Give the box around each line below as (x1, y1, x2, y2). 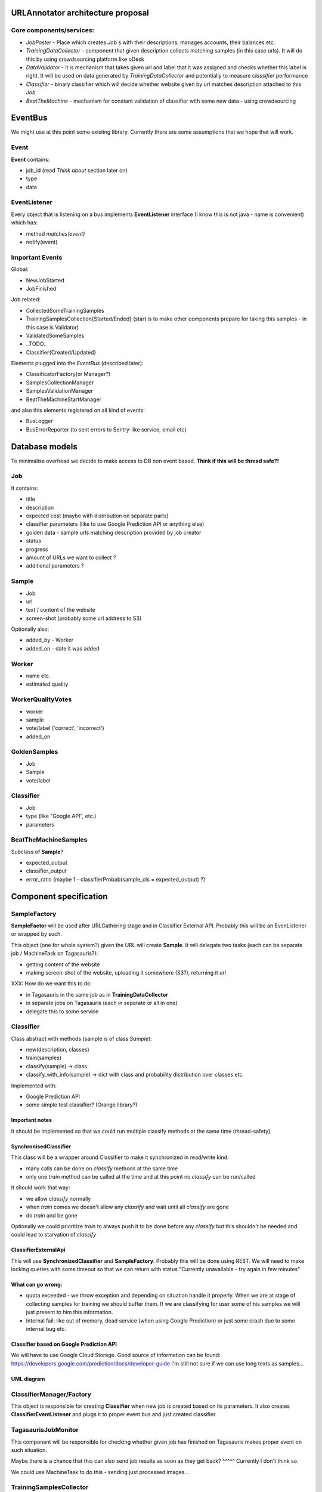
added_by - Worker (26, 636, 74, 644)
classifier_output (26, 867, 67, 874)
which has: (11, 219, 38, 226)
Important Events (11, 253, 63, 261)
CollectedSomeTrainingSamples (26, 307, 104, 314)
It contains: (11, 484, 39, 492)
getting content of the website (26, 961, 100, 968)
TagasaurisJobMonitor (11, 1426, 79, 1434)
